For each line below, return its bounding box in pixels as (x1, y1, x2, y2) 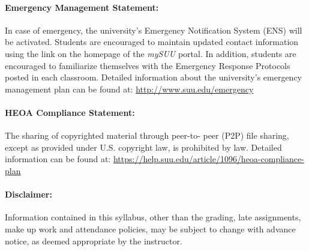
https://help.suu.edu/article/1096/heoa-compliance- (113, 153, 304, 165)
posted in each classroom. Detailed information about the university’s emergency (5, 71, 302, 83)
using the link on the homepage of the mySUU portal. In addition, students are (5, 47, 296, 59)
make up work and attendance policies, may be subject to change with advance (5, 222, 296, 235)
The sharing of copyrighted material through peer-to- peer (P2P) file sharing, (5, 129, 289, 142)
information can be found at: (5, 153, 111, 165)
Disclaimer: (5, 188, 52, 201)
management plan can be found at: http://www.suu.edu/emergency (5, 82, 254, 95)
